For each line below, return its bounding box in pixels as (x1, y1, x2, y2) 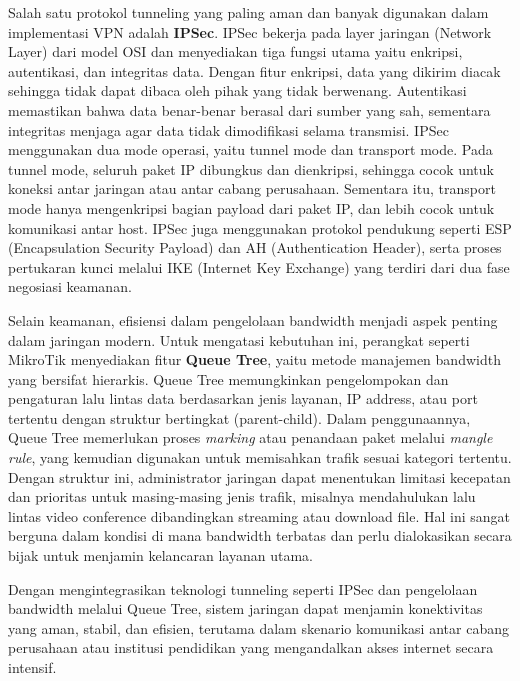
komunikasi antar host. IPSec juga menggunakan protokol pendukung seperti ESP (8, 217, 512, 238)
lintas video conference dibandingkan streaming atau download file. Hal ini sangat (8, 505, 511, 526)
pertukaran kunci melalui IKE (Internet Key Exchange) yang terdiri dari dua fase (8, 256, 510, 277)
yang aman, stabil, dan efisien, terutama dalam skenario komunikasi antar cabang (8, 617, 509, 638)
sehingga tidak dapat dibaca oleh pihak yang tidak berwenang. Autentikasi (8, 80, 467, 101)
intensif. (8, 657, 57, 677)
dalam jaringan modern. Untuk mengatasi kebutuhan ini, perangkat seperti (8, 329, 470, 350)
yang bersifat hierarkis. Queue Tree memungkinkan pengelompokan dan (8, 368, 449, 389)
